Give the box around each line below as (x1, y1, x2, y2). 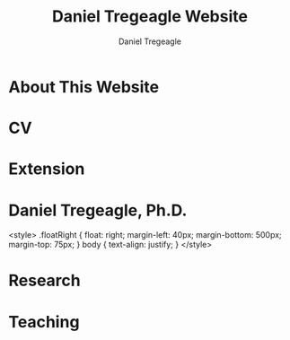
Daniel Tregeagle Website (51, 6, 249, 27)
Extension (8, 159, 85, 179)
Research (8, 271, 82, 291)
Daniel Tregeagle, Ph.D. (8, 200, 188, 221)
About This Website (8, 76, 159, 97)
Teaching (8, 311, 80, 332)
